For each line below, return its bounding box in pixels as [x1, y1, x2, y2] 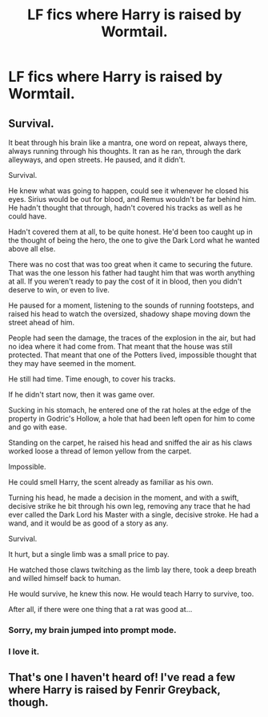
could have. [8, 211, 47, 221]
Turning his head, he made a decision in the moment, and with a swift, [8, 493, 239, 502]
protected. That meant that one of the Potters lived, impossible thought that [8, 350, 258, 360]
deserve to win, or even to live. [8, 285, 110, 294]
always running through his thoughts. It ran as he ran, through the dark [8, 147, 242, 155]
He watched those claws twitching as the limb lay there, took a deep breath [8, 565, 257, 574]
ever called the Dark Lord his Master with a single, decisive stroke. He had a [8, 510, 259, 519]
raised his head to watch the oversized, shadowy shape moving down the [8, 309, 250, 318]
